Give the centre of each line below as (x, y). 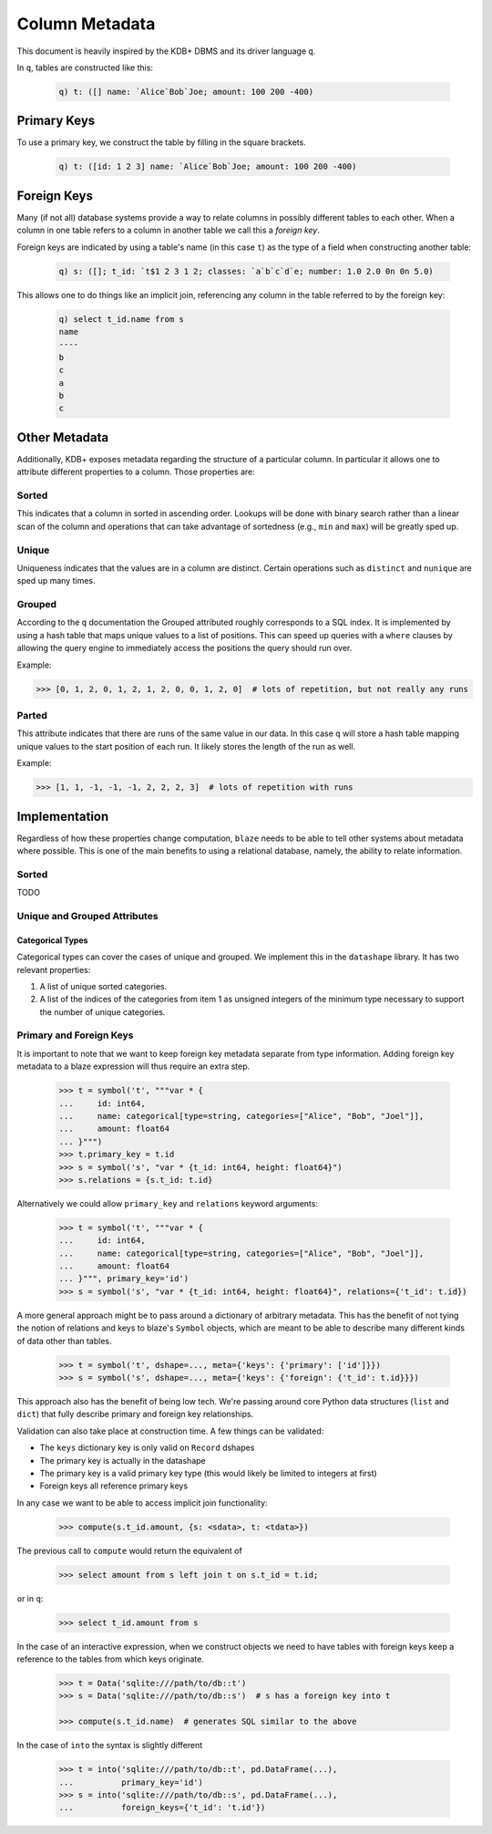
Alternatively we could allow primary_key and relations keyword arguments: (168, 1203)
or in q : (30, 1598)
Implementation (63, 816)
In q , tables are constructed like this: (85, 67)
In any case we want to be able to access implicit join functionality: (142, 1502)
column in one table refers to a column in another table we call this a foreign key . (169, 230)
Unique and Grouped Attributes (87, 916)
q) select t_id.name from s (121, 319)
